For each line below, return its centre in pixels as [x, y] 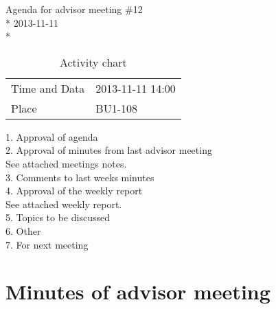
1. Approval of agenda [52, 136]
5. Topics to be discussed [58, 217]
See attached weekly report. [64, 204]
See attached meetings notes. [66, 163]
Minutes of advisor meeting [138, 291]
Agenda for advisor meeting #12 [74, 9]
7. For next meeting [47, 244]
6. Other [23, 230]
